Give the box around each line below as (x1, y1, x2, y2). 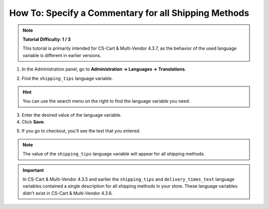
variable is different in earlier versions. (22, 52, 102, 58)
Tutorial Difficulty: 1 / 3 (22, 36, 71, 42)
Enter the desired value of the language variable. (21, 112, 122, 118)
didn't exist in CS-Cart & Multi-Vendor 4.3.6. (22, 190, 113, 196)
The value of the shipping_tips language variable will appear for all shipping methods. (22, 151, 205, 157)
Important (22, 167, 44, 173)
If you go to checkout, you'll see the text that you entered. (21, 128, 140, 134)
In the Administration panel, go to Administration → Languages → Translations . (21, 66, 186, 72)
